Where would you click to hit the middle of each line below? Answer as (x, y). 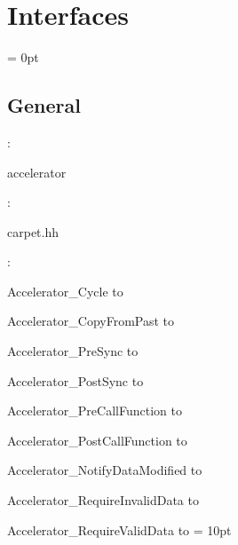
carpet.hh (33, 231)
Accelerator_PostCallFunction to (97, 440)
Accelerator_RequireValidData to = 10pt (119, 529)
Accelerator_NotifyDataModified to (105, 470)
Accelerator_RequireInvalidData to (103, 500)
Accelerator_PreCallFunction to (95, 411)
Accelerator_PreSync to (73, 351)
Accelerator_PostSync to (75, 380)
